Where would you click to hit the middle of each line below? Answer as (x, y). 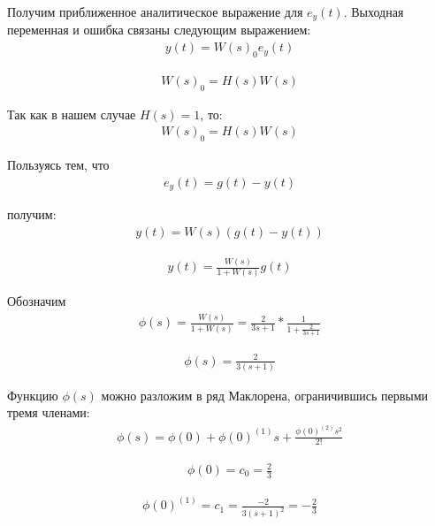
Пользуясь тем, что (58, 165)
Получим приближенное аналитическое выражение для (155, 11)
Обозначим (37, 301)
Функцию (33, 395)
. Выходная (374, 11)
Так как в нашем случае (72, 114)
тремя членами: (49, 412)
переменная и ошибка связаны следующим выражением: (159, 30)
